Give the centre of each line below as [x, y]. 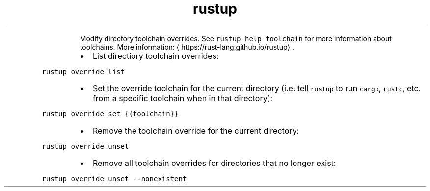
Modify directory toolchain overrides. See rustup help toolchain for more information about [236, 38]
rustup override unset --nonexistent [114, 178]
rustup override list [83, 71]
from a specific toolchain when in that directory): [183, 98]
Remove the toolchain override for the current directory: [196, 130]
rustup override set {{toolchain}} [110, 114]
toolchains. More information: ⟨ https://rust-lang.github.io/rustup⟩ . [187, 47]
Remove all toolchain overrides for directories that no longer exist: [214, 163]
